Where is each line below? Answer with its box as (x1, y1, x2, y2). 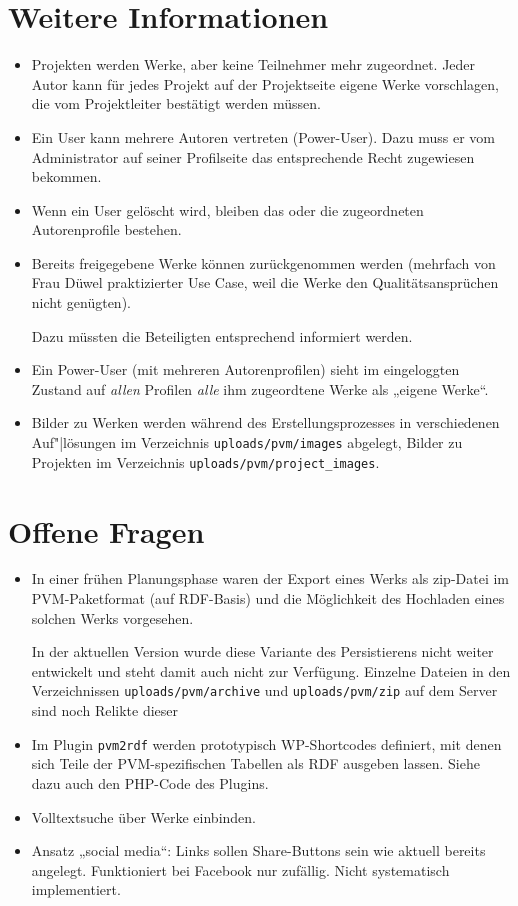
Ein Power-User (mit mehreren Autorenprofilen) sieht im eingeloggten (31, 359, 460, 380)
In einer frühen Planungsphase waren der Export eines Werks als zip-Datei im (31, 568, 510, 589)
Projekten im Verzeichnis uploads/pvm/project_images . (31, 451, 380, 472)
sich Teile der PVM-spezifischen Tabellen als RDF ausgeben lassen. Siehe (31, 753, 480, 774)
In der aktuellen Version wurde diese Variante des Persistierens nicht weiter (31, 641, 494, 662)
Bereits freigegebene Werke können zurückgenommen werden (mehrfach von (31, 252, 496, 273)
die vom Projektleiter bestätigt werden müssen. (31, 93, 321, 114)
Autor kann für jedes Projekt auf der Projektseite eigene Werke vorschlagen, (31, 73, 499, 94)
